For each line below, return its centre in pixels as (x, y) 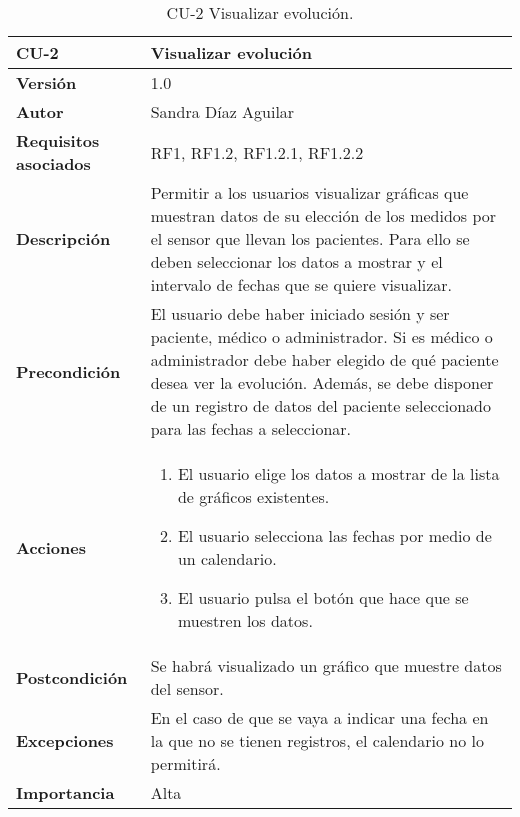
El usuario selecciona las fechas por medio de (334, 535)
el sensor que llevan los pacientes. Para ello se (310, 238)
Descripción (63, 238)
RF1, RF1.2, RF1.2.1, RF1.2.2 (257, 152)
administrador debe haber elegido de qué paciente (324, 359)
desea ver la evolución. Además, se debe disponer (322, 382)
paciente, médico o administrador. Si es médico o (321, 336)
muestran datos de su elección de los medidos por (323, 215)
